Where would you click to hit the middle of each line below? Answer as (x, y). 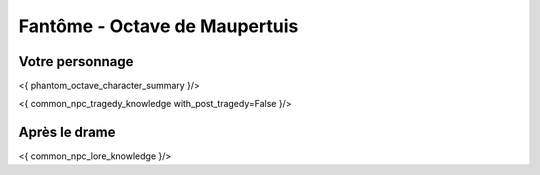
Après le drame (67, 132)
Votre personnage (76, 61)
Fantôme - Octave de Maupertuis (158, 26)
